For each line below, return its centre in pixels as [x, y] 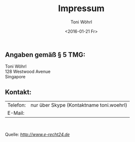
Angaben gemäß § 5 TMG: [45, 55]
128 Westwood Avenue [28, 71]
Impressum [81, 9]
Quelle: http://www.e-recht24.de [37, 135]
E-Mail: [16, 113]
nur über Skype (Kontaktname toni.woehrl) [79, 105]
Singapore [15, 77]
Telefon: [17, 105]
